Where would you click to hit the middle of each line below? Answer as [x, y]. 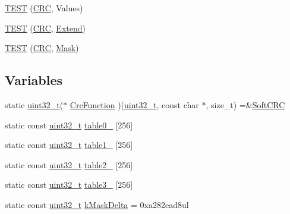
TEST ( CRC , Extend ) [45, 28]
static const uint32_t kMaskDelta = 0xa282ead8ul [97, 204]
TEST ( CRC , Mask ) [42, 48]
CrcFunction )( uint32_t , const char [134, 104]
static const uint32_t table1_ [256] [69, 145]
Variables [34, 80]
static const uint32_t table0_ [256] [69, 125]
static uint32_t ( [34, 104]
